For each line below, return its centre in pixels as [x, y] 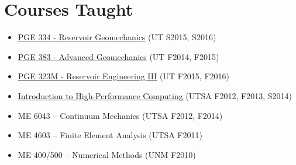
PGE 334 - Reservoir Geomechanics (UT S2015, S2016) [117, 37]
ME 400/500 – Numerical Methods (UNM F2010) [107, 154]
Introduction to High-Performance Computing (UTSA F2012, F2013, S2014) [155, 95]
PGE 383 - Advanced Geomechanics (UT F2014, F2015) [118, 56]
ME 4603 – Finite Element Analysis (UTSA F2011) [110, 135]
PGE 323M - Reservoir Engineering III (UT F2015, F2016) [123, 76]
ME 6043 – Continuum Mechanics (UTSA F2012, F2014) [120, 115]
